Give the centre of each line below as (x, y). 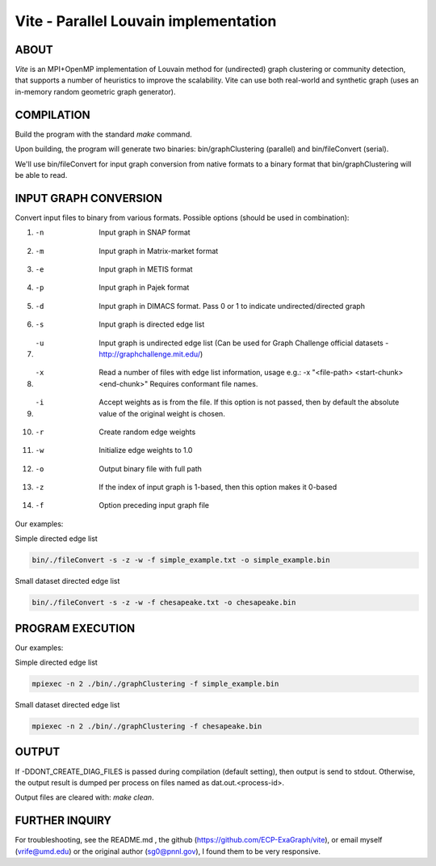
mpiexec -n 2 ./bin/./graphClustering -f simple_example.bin (155, 684)
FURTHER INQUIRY (63, 821)
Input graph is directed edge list (152, 324)
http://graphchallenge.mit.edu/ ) (151, 354)
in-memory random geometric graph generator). (96, 91)
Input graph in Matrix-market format (159, 251)
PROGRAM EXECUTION (75, 628)
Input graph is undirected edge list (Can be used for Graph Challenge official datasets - (244, 343)
